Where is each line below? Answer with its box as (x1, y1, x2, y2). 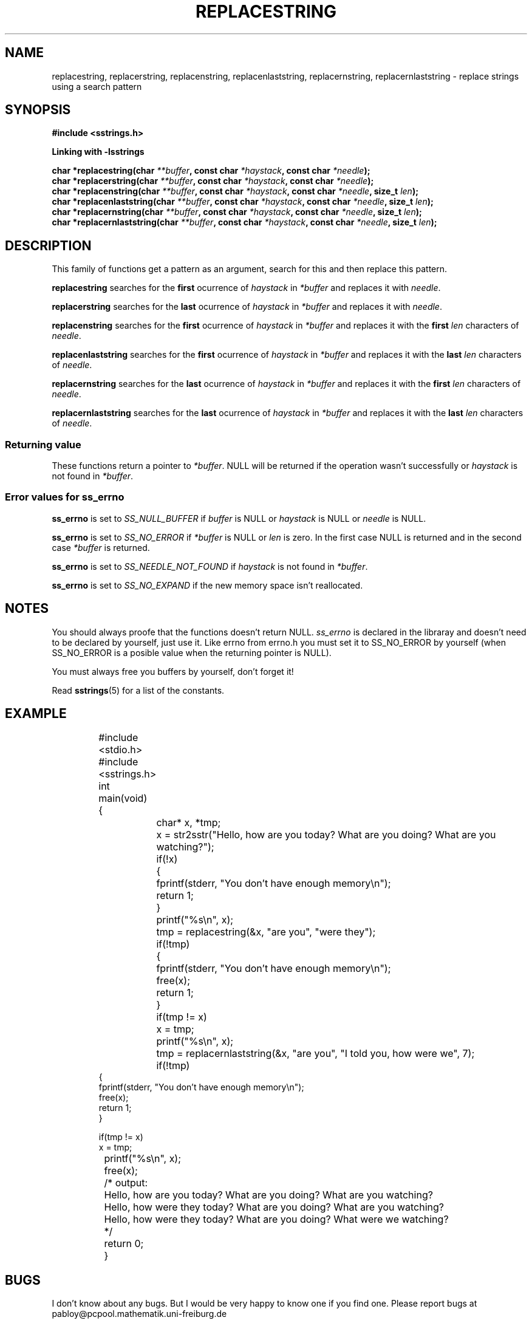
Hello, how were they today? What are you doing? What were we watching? (104, 1213, 449, 1226)
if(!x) (156, 853, 178, 866)
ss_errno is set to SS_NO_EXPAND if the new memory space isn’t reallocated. (52, 579, 363, 590)
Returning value (5, 438, 81, 451)
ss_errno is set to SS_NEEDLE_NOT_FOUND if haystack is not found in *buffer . (52, 561, 368, 572)
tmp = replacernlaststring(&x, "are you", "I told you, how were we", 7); (156, 1047, 475, 1060)
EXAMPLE (5, 706, 67, 722)
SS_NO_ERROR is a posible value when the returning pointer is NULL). (52, 647, 332, 658)
